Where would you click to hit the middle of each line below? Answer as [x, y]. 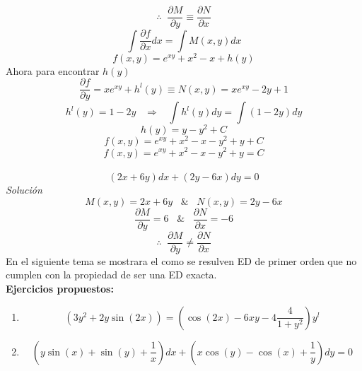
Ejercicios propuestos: [60, 288]
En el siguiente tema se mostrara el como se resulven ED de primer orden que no [181, 260]
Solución [24, 190]
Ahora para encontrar [53, 70]
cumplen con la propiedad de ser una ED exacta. [111, 275]
